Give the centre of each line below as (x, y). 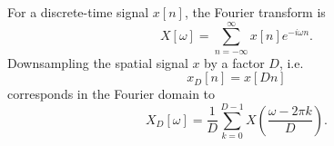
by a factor (234, 62)
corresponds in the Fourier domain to (111, 94)
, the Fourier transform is (255, 12)
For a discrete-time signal (78, 12)
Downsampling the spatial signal (98, 62)
